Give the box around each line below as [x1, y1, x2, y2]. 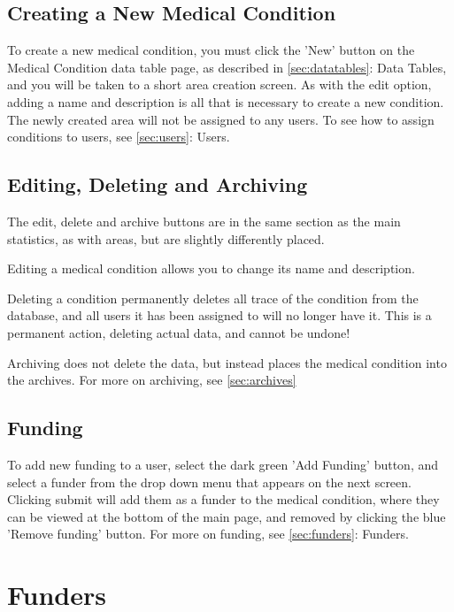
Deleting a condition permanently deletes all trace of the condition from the [7, 288, 419, 307]
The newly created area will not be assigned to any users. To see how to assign [7, 110, 435, 128]
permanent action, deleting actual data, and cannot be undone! [7, 323, 350, 341]
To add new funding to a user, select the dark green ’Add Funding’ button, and [7, 455, 439, 473]
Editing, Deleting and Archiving [7, 171, 308, 198]
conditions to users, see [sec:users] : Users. [7, 127, 230, 146]
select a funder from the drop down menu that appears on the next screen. [7, 472, 412, 491]
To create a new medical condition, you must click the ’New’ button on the [7, 41, 415, 59]
